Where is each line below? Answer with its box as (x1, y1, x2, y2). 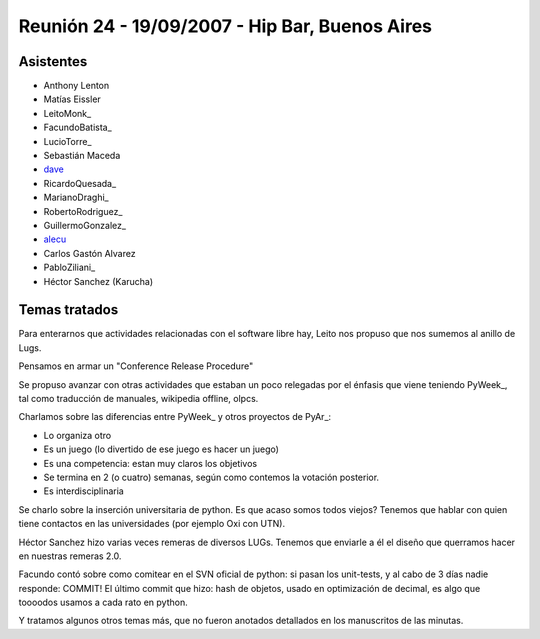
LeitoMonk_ (43, 107, 92, 119)
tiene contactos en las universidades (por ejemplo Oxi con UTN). (18, 518, 286, 530)
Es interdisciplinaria (43, 485, 124, 497)
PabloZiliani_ (43, 261, 96, 274)
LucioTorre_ (43, 135, 92, 147)
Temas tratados (18, 301, 119, 319)
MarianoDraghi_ (43, 191, 109, 204)
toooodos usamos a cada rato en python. (18, 596, 189, 609)
